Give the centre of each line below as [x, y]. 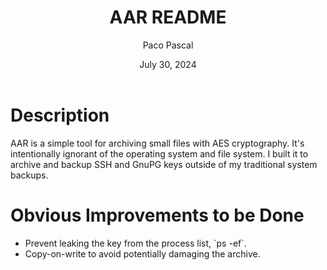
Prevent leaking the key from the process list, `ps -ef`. [135, 243]
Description [60, 115]
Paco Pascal [168, 45]
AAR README [168, 17]
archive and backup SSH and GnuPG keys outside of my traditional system [164, 164]
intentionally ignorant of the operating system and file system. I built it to [159, 153]
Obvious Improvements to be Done [157, 215]
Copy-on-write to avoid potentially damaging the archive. [142, 253]
